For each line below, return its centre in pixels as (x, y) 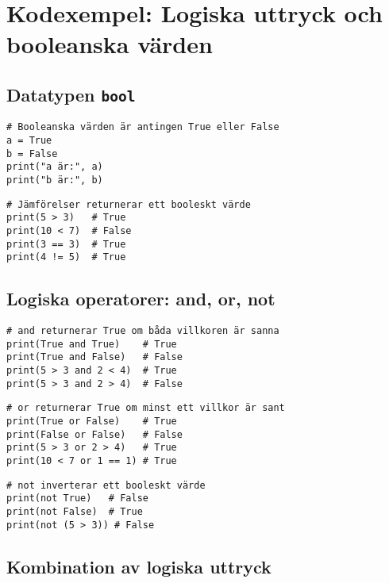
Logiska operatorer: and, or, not (141, 299)
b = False (32, 153)
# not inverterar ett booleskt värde (106, 485)
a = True (29, 140)
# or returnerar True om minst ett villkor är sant (146, 408)
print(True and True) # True (92, 344)
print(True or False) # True (92, 422)
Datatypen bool (71, 94)
